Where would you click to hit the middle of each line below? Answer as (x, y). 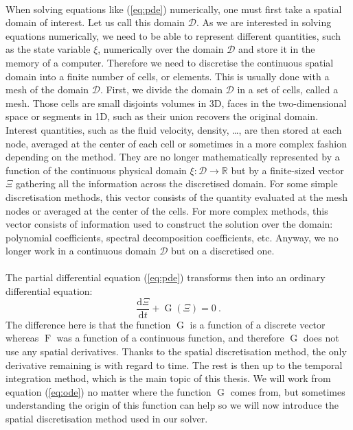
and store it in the (277, 49)
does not (321, 338)
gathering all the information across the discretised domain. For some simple (177, 183)
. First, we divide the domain (161, 89)
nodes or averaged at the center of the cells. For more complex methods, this (167, 210)
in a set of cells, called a (288, 89)
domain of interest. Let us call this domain (95, 22)
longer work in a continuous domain (81, 251)
